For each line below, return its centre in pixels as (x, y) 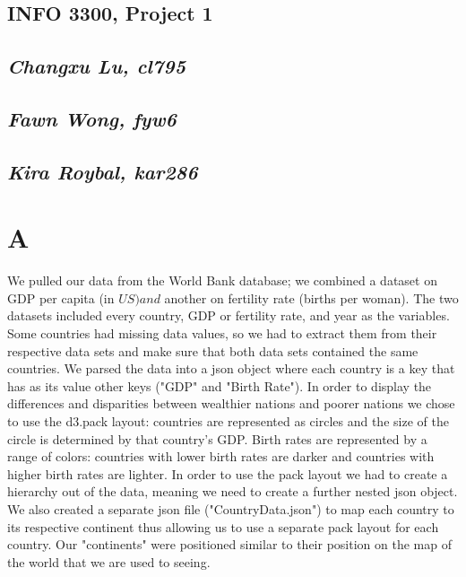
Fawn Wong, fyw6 (92, 118)
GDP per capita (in (61, 297)
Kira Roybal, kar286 (103, 171)
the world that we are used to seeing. (109, 561)
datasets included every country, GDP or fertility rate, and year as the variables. (229, 315)
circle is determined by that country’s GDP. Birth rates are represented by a (217, 438)
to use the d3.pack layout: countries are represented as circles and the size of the (228, 421)
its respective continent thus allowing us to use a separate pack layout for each (223, 526)
